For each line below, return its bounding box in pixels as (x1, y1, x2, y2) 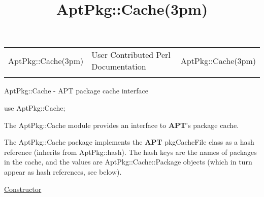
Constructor (4, 183, 42, 194)
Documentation (91, 60, 146, 73)
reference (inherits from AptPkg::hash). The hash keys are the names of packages (4, 146, 257, 157)
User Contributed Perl (91, 49, 171, 61)
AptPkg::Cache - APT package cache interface (4, 85, 148, 96)
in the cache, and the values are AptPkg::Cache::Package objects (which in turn (4, 156, 252, 167)
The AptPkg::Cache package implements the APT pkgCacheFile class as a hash (4, 137, 254, 147)
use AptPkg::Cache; (4, 102, 65, 113)
